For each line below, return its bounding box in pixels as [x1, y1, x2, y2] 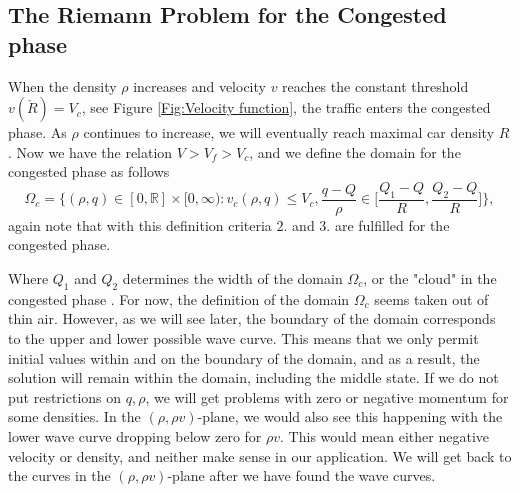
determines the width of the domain [122, 267, 343, 288]
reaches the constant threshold [282, 75, 469, 96]
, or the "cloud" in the [363, 267, 497, 288]
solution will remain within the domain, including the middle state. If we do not [8, 367, 499, 388]
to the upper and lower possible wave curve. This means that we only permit [8, 327, 479, 348]
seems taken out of [374, 288, 489, 309]
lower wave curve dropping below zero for [8, 425, 262, 446]
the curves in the [8, 465, 111, 486]
